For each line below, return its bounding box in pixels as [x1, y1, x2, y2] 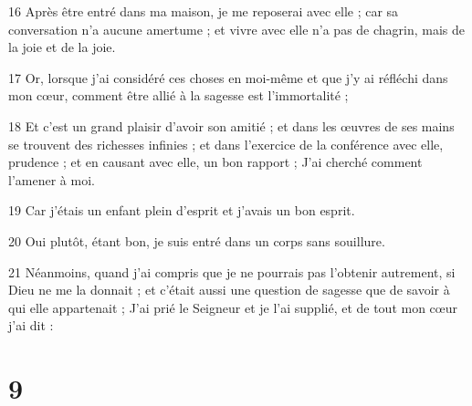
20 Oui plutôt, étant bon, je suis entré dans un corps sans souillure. [8, 231, 385, 250]
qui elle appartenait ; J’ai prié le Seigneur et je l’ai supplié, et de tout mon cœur [8, 297, 458, 317]
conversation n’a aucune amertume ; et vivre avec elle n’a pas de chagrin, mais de [8, 19, 466, 38]
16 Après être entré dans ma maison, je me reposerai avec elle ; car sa [8, 2, 399, 20]
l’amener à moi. [8, 170, 95, 189]
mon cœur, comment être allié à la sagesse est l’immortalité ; [8, 86, 349, 105]
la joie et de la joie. [8, 37, 116, 57]
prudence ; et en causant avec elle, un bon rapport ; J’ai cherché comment [8, 152, 423, 172]
